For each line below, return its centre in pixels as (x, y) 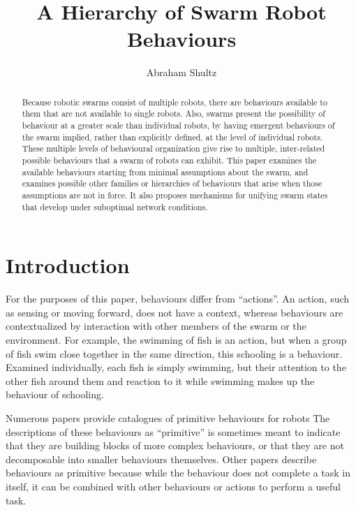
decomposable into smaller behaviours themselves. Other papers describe (161, 459)
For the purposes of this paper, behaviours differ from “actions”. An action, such (178, 299)
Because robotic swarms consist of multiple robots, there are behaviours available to (175, 102)
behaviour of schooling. (55, 394)
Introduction (68, 265)
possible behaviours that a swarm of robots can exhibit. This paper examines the (169, 160)
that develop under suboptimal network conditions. (115, 206)
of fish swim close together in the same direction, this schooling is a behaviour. (174, 353)
